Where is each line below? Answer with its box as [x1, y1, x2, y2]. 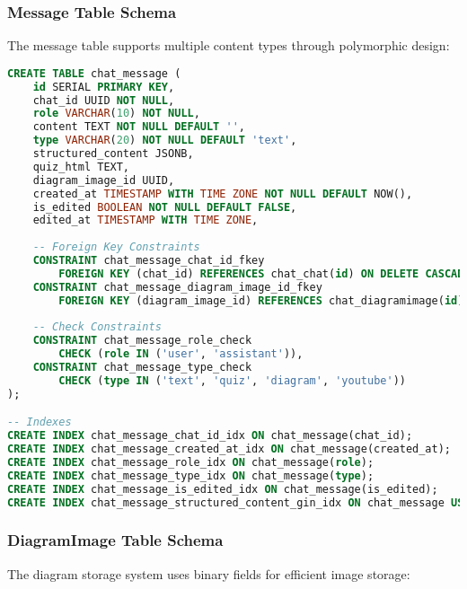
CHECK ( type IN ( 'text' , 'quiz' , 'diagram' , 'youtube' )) [58, 374, 406, 387]
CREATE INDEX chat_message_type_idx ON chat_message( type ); [7, 469, 374, 482]
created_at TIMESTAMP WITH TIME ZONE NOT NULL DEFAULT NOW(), [32, 187, 413, 200]
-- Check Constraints [32, 321, 162, 334]
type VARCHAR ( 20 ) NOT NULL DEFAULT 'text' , [32, 134, 297, 147]
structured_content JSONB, [32, 147, 194, 161]
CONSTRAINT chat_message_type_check [32, 361, 252, 374]
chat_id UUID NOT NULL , [32, 93, 175, 107]
